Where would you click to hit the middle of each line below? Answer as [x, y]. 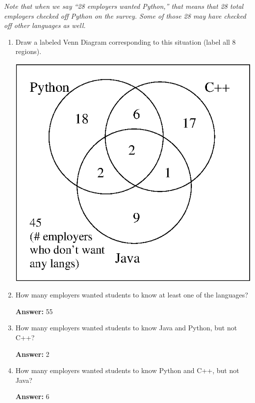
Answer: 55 [34, 311]
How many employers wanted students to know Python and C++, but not [127, 370]
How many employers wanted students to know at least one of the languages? [132, 295]
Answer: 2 [32, 354]
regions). [28, 51]
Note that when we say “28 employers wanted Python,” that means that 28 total [124, 6]
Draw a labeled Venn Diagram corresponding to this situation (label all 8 [126, 41]
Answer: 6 [32, 396]
